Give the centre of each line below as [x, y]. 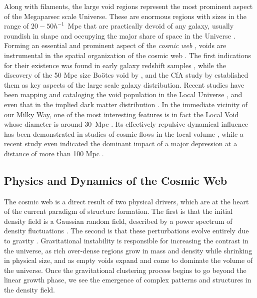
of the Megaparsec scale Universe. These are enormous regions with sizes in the [125, 16]
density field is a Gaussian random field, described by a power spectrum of [118, 221]
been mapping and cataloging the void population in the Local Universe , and [123, 94]
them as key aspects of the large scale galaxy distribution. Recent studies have [124, 84]
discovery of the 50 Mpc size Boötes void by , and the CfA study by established [126, 75]
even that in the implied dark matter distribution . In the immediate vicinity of [126, 104]
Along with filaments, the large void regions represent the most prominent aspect [128, 6]
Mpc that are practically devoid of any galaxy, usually [151, 26]
